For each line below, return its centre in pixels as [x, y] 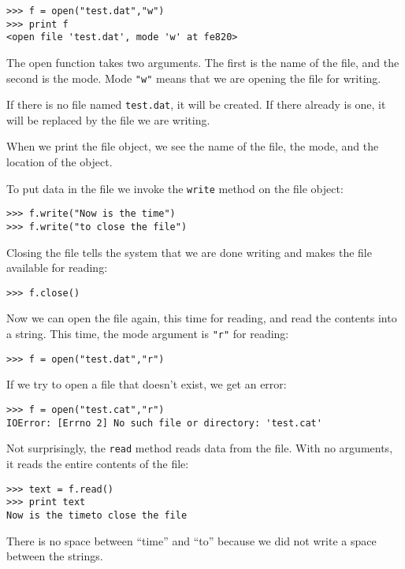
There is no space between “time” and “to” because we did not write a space [191, 540]
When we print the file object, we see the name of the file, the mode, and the [193, 146]
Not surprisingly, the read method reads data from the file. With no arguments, [200, 448]
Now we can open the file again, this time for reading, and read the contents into [202, 318]
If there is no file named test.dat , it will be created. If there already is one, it [196, 104]
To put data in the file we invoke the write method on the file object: [175, 188]
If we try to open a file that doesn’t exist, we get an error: [147, 384]
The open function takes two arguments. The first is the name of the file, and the [203, 62]
